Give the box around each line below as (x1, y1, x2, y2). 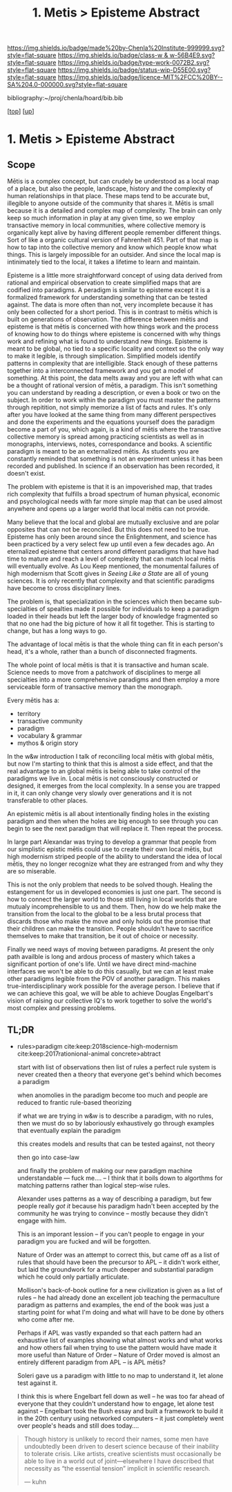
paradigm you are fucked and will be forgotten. (17, 1237, 151, 1246)
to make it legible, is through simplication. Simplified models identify (7, 352, 201, 360)
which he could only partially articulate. (17, 1272, 130, 1281)
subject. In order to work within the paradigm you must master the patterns (7, 396, 221, 405)
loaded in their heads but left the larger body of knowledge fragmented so (7, 612, 218, 621)
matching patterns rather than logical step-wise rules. (17, 1181, 171, 1189)
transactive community (17, 717, 83, 726)
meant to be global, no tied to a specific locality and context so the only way (7, 345, 224, 353)
